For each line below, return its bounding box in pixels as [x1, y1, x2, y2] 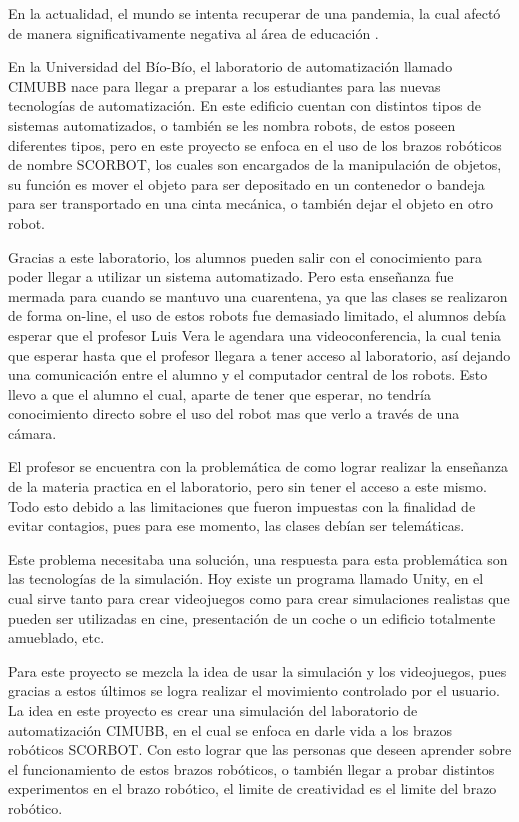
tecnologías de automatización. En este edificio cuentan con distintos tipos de [8, 95, 482, 116]
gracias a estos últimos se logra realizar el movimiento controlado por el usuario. [8, 680, 500, 701]
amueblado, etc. [8, 627, 105, 648]
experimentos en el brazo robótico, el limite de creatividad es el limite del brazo [8, 778, 497, 799]
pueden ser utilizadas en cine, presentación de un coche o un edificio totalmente [8, 607, 496, 628]
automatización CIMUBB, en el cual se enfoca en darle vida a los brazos [8, 719, 452, 740]
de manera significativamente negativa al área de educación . [8, 22, 379, 43]
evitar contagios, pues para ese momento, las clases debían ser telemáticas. [8, 515, 465, 536]
